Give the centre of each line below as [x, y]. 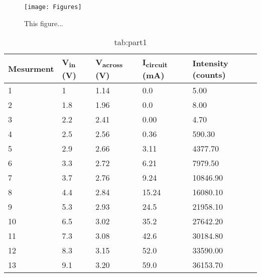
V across [109, 63]
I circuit [155, 63]
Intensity [210, 63]
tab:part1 [130, 42]
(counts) [209, 74]
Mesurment [31, 69]
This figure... [44, 23]
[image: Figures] [53, 7]
